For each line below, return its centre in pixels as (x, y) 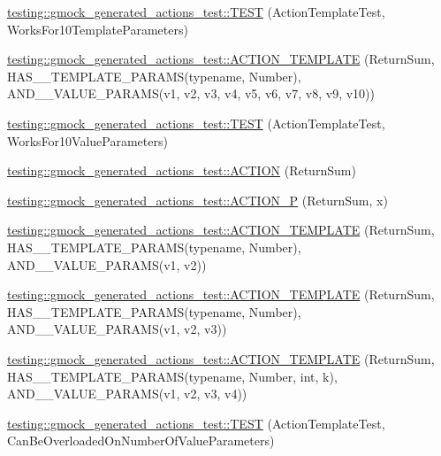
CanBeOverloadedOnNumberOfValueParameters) (141, 441)
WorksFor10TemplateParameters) (98, 29)
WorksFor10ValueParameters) (87, 140)
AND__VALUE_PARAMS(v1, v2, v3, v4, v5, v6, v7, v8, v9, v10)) (191, 93)
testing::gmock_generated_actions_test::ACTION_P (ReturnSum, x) (198, 200)
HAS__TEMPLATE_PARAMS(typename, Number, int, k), (172, 376)
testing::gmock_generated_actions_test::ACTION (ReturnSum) (182, 170)
